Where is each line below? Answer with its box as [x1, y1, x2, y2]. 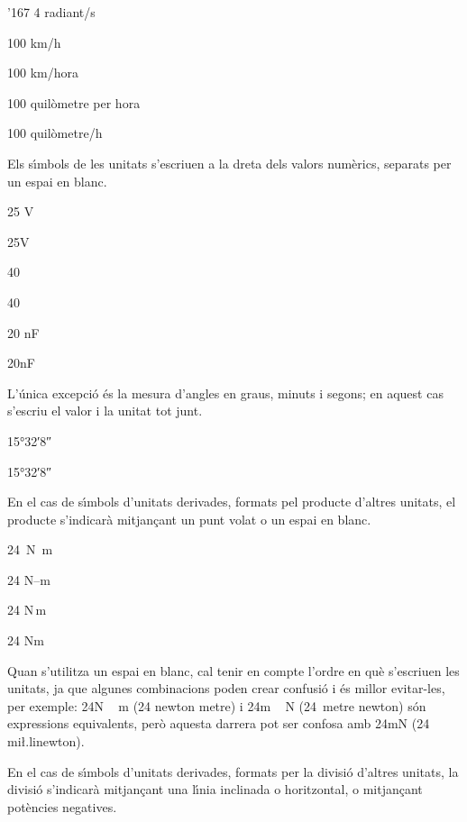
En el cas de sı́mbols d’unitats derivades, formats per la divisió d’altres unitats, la [7, 762, 459, 781]
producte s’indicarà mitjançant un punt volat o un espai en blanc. [7, 509, 371, 528]
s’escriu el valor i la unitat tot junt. [7, 401, 203, 420]
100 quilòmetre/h [7, 123, 103, 142]
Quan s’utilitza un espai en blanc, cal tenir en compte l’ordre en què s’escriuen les [7, 661, 460, 680]
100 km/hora [7, 63, 78, 82]
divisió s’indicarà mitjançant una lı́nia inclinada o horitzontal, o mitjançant [7, 780, 423, 799]
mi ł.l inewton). [7, 732, 85, 751]
